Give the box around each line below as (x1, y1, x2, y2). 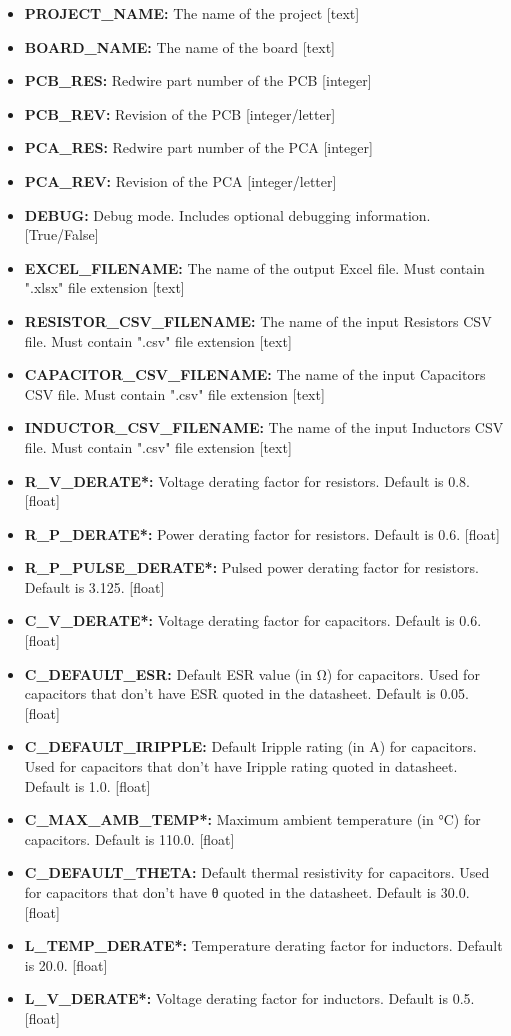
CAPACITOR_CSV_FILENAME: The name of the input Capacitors (24, 364, 486, 385)
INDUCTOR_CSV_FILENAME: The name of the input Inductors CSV (24, 417, 504, 438)
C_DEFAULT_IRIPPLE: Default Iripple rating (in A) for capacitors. (24, 736, 477, 757)
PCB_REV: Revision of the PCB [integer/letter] (24, 103, 336, 124)
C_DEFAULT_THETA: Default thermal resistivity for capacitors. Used (24, 862, 490, 883)
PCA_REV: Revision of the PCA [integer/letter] (24, 170, 337, 191)
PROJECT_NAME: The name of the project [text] (24, 3, 360, 23)
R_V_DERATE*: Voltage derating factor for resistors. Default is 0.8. (24, 470, 470, 491)
